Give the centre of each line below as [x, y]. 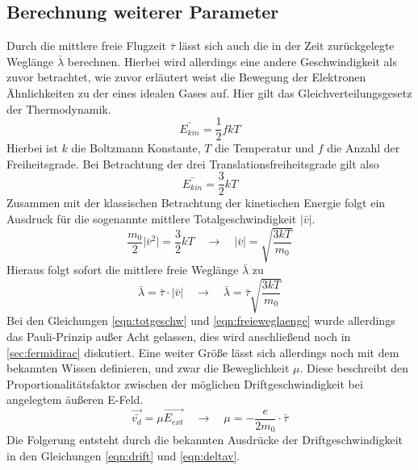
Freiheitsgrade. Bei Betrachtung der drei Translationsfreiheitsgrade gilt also [193, 163]
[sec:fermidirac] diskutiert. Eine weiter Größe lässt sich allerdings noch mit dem [203, 352]
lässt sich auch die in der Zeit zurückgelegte [286, 46]
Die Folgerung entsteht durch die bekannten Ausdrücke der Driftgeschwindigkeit [205, 440]
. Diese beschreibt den [354, 368]
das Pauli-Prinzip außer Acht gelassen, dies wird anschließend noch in [179, 336]
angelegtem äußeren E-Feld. [75, 399]
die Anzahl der [364, 148]
